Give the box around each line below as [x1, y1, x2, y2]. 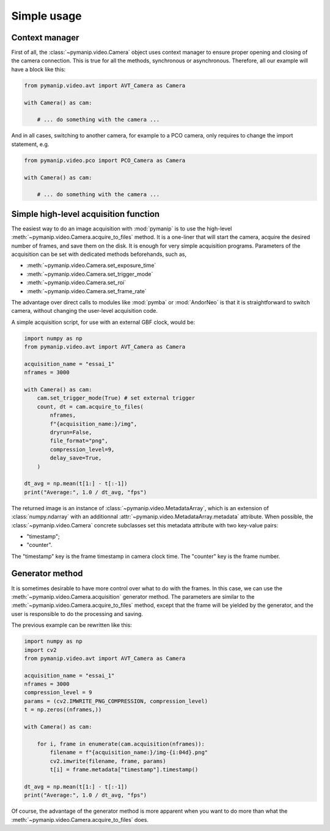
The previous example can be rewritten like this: [11, 621, 133, 629]
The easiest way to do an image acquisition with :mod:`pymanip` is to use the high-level [11, 225, 232, 232]
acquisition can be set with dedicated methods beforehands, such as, [11, 251, 187, 258]
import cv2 [24, 646, 57, 653]
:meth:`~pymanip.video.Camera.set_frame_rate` [26, 287, 147, 295]
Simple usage [11, 9, 82, 23]
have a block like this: [11, 65, 66, 73]
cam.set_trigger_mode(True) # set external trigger [37, 395, 196, 401]
